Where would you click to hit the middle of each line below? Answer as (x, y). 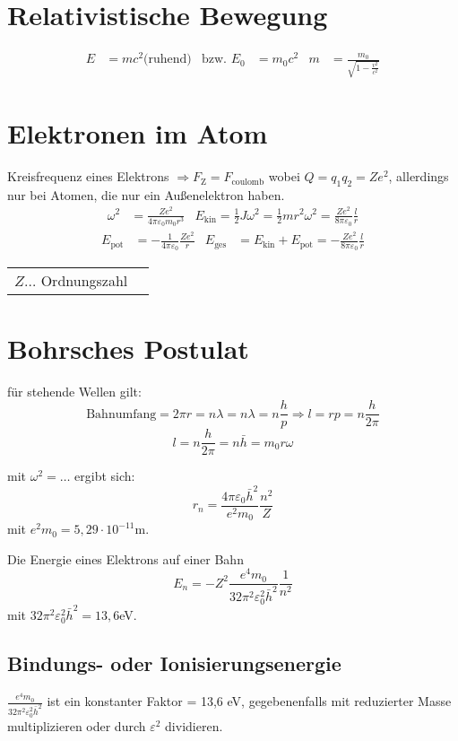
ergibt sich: (105, 476)
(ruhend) (168, 60)
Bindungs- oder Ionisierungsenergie (174, 663)
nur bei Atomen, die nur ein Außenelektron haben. (146, 194)
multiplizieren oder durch (77, 725)
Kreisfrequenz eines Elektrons (88, 176)
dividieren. (194, 725)
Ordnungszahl (84, 281)
